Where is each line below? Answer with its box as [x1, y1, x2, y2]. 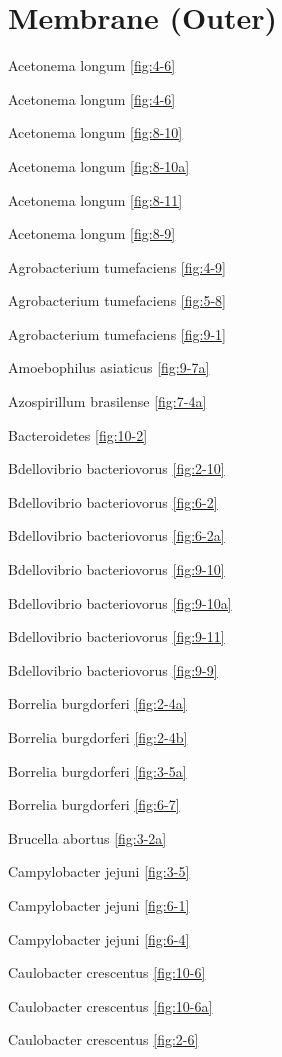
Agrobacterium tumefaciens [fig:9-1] [8, 323, 226, 344]
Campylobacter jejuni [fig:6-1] [8, 894, 190, 915]
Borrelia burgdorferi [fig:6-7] [8, 794, 180, 815]
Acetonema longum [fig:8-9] [8, 223, 176, 244]
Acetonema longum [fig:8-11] [8, 189, 183, 210]
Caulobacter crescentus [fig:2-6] [8, 1029, 199, 1050]
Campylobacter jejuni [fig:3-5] [8, 861, 190, 882]
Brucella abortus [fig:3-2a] [8, 827, 167, 848]
